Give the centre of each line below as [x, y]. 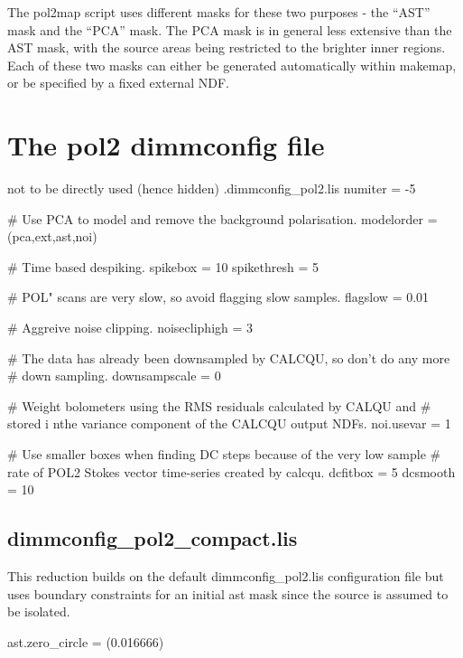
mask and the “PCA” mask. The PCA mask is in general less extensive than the [230, 29]
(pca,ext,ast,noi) [52, 236]
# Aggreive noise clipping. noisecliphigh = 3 [130, 328]
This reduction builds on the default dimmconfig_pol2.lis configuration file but [226, 576]
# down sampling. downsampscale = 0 [114, 376]
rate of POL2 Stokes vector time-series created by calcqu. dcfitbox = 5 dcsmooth [231, 471]
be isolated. [39, 611]
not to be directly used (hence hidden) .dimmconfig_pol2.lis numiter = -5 [212, 188]
